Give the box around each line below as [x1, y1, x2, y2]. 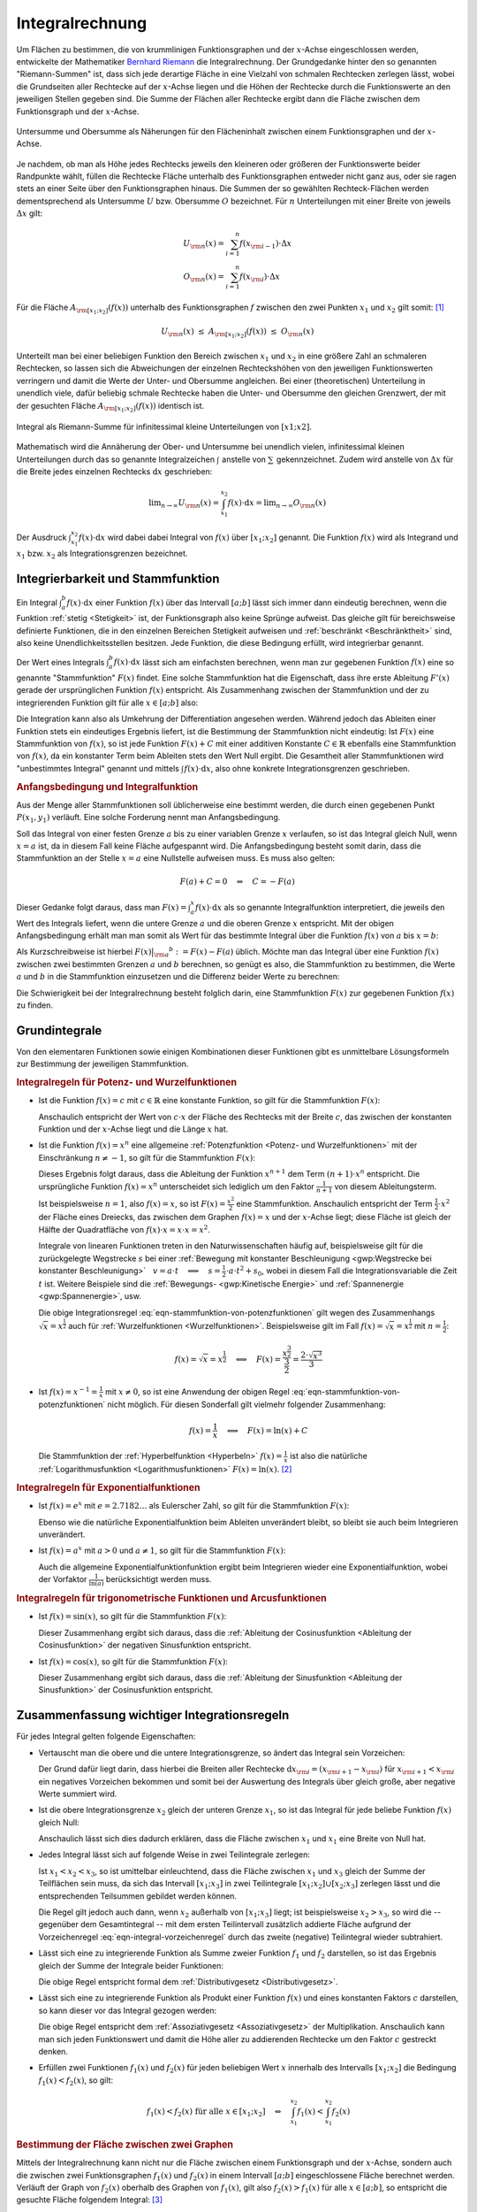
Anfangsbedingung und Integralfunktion [16, 780, 199, 793]
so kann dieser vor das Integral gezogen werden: [38, 2005, 217, 2016]
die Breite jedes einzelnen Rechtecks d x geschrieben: [16, 465, 213, 477]
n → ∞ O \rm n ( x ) [276, 498, 327, 511]
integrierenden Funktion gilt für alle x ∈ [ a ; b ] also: [16, 697, 199, 708]
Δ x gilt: [16, 208, 43, 219]
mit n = [413, 1321, 442, 1332]
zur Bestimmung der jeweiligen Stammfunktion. [16, 1058, 189, 1070]
